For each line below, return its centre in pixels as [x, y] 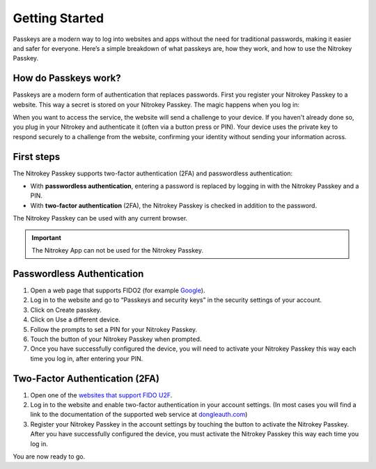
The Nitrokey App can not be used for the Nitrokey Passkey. [118, 251]
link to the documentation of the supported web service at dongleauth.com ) [139, 415]
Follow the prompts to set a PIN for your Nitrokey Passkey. [114, 329]
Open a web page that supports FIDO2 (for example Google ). [118, 290]
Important [47, 237]
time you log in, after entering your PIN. [87, 358]
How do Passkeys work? [67, 78]
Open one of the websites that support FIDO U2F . [101, 395]
